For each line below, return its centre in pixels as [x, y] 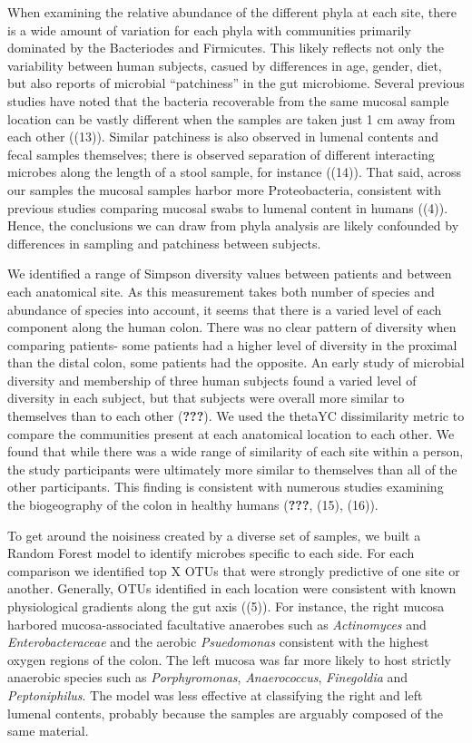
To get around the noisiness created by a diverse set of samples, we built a [214, 535]
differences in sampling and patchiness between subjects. [164, 243]
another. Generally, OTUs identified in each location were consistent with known [232, 588]
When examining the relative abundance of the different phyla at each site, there [232, 12]
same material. [48, 731]
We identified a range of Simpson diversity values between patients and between [230, 274]
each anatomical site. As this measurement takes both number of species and [221, 291]
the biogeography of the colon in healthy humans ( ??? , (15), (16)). [193, 505]
